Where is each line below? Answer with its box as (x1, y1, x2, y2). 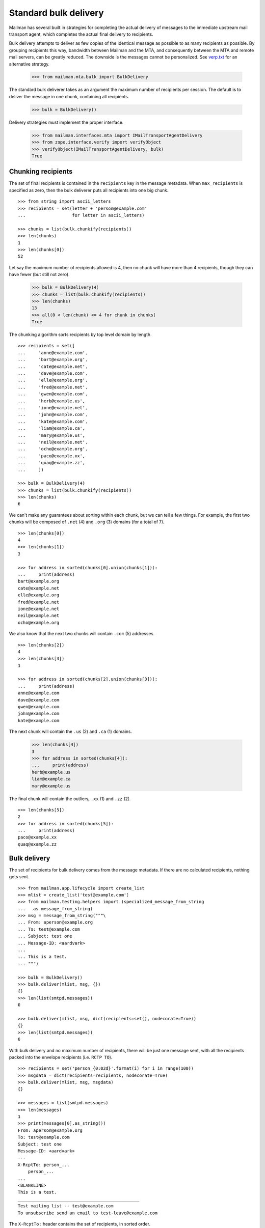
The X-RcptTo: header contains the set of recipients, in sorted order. (9, 1221, 151, 1227)
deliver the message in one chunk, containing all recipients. (9, 93, 130, 99)
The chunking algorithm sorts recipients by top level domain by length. (9, 332, 152, 337)
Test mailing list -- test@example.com (18, 1203, 114, 1209)
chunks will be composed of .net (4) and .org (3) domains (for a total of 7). (9, 519, 164, 525)
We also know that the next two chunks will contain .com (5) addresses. (9, 631, 155, 637)
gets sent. (9, 874, 29, 880)
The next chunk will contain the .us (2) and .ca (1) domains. (9, 728, 132, 734)
